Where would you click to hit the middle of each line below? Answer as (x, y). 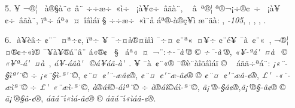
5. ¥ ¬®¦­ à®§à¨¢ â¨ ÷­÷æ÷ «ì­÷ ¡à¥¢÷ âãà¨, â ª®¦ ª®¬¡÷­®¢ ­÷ (133, 8)
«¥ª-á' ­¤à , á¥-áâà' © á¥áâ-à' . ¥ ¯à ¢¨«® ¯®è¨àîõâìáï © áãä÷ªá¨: (138, 63)
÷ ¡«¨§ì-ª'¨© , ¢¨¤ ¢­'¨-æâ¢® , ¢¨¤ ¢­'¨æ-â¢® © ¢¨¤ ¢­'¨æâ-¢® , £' (151, 74)
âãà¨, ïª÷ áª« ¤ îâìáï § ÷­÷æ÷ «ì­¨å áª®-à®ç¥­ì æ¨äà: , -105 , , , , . (143, 19)
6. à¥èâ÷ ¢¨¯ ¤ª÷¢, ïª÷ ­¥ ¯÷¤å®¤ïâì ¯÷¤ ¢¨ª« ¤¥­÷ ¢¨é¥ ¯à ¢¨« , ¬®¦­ (147, 40)
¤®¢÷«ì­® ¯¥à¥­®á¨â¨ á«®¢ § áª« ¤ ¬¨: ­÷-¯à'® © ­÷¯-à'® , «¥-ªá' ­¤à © (146, 51)
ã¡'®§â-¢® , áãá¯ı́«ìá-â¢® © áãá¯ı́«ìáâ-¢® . (80, 98)
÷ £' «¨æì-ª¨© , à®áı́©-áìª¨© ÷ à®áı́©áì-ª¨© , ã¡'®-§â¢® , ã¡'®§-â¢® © (158, 86)
